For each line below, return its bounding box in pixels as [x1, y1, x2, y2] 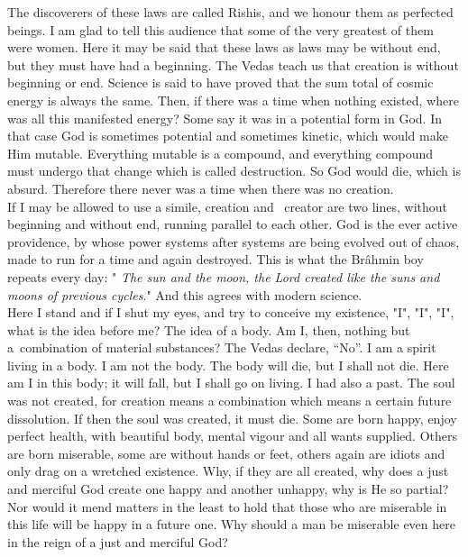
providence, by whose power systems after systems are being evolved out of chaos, [7, 232, 460, 251]
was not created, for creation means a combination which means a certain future [7, 391, 452, 410]
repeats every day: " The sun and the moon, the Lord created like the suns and [7, 267, 440, 286]
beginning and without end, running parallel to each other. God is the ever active [7, 215, 458, 233]
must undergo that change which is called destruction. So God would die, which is [7, 161, 461, 180]
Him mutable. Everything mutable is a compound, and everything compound [7, 143, 434, 162]
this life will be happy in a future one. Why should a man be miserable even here [7, 515, 455, 534]
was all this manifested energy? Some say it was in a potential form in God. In [7, 108, 442, 127]
